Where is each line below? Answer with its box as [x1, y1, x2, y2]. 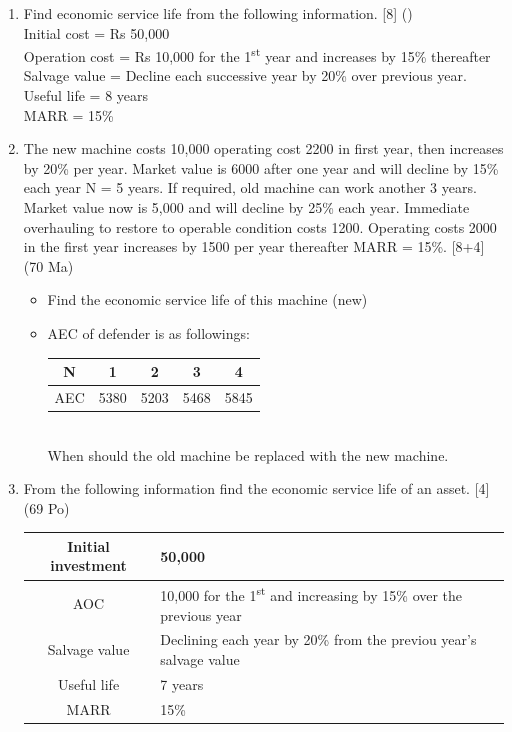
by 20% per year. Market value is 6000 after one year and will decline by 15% [23, 157, 499, 178]
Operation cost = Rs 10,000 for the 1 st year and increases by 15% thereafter [23, 43, 491, 66]
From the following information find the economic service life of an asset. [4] [23, 478, 490, 499]
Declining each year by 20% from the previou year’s [160, 629, 477, 650]
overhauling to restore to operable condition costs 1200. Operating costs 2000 [23, 216, 497, 237]
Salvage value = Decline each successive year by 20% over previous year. [23, 65, 467, 86]
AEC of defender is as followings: [47, 322, 250, 343]
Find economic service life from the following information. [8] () [23, 3, 413, 23]
